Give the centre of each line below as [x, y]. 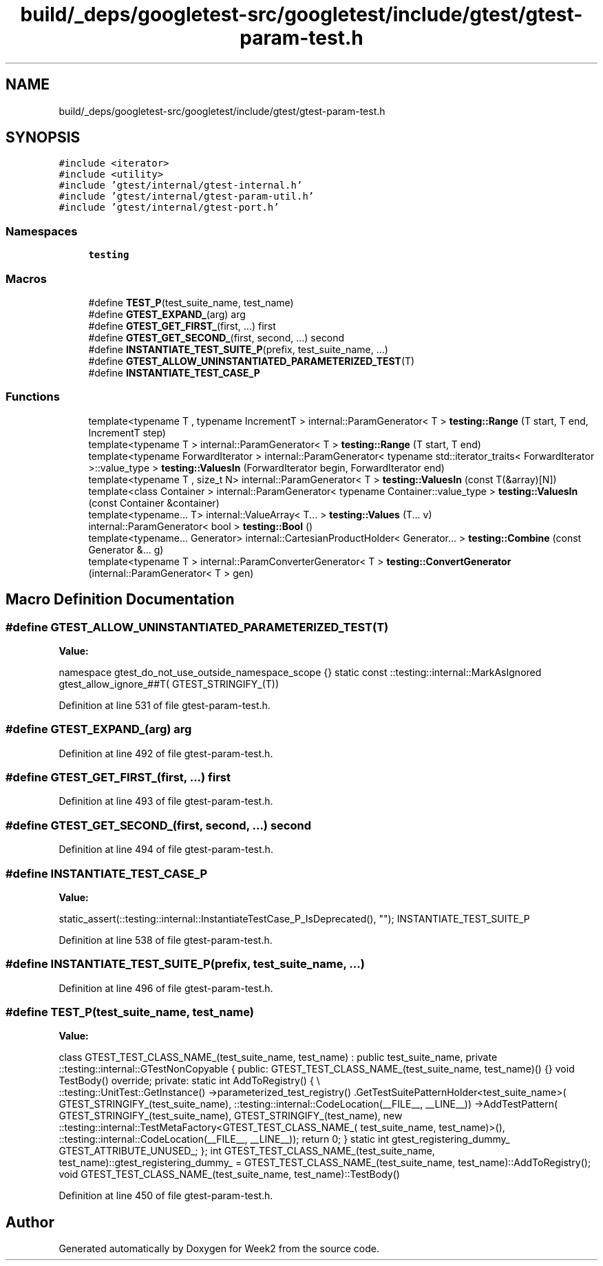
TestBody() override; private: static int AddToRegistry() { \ [189, 1081]
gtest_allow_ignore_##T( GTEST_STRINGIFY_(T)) [169, 684]
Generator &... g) [126, 549]
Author [30, 1222]
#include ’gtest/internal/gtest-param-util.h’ [187, 197]
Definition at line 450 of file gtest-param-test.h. [166, 1196]
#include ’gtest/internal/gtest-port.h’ [169, 208]
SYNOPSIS [43, 138]
